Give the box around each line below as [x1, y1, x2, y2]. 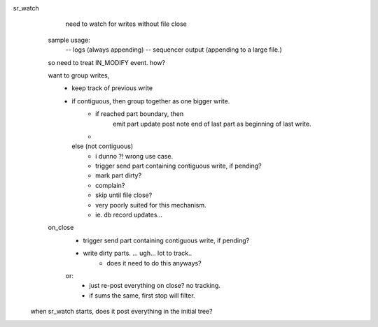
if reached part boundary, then [95, 110, 184, 118]
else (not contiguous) [71, 142, 133, 150]
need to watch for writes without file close [65, 20, 187, 28]
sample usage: [48, 36, 90, 44]
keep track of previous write [71, 84, 153, 92]
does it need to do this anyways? [106, 259, 202, 267]
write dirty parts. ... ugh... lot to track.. [83, 249, 192, 258]
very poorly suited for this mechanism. [95, 201, 206, 209]
